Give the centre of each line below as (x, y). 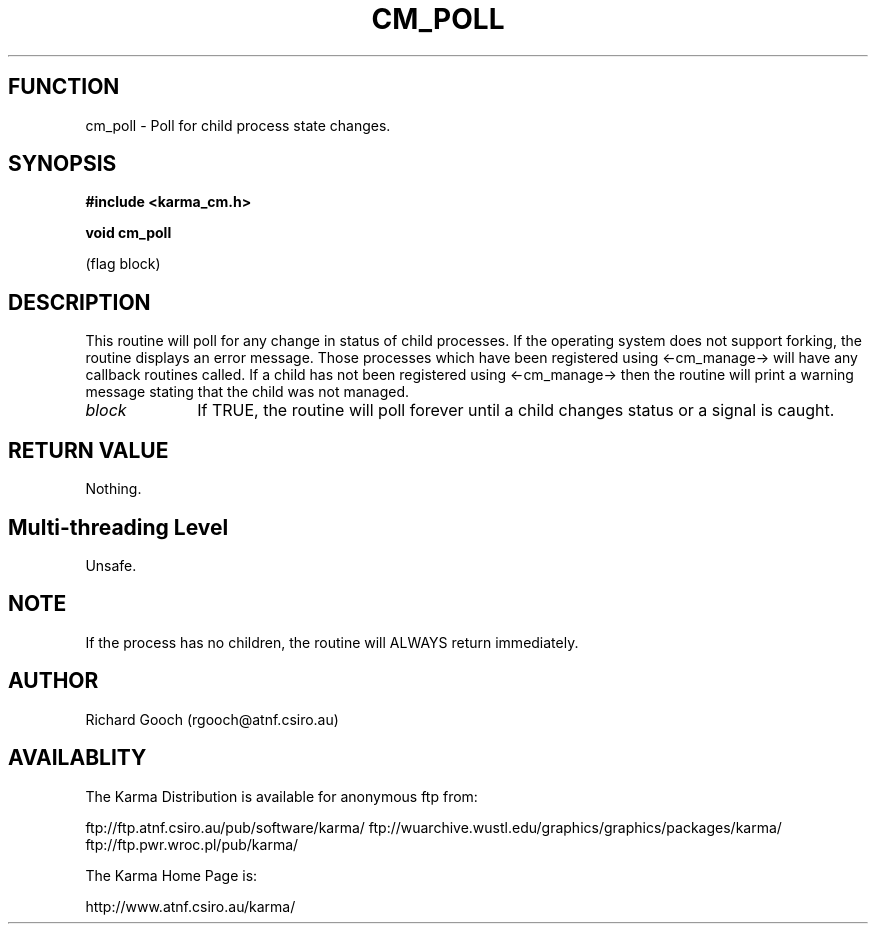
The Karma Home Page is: (171, 875)
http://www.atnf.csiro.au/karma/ (190, 906)
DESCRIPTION (79, 302)
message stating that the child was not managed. (247, 392)
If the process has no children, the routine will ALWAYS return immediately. (332, 642)
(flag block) (123, 264)
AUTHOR (53, 681)
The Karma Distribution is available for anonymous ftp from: (281, 796)
